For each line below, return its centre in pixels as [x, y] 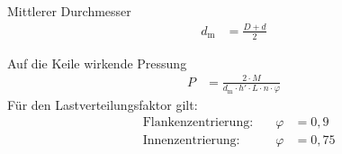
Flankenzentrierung [196, 122]
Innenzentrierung [189, 140]
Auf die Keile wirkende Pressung [97, 63]
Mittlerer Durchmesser [69, 11]
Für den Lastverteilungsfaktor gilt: [103, 105]
